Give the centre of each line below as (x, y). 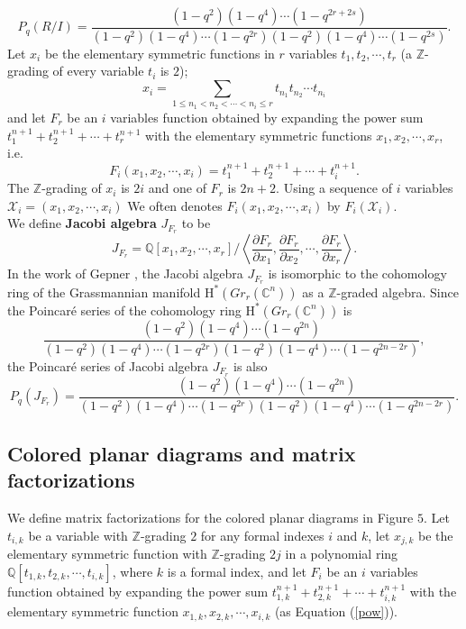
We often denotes (175, 205)
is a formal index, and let (237, 571)
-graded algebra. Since (397, 292)
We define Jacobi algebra (82, 223)
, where (132, 571)
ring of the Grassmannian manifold (104, 292)
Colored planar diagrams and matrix (182, 453)
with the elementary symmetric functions (259, 135)
